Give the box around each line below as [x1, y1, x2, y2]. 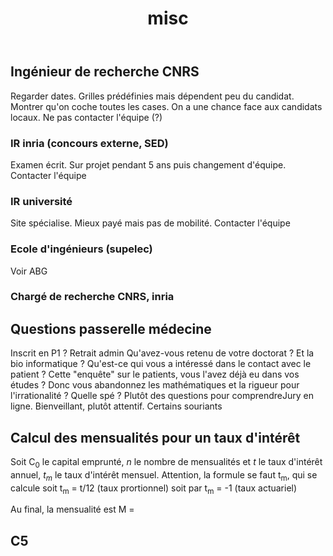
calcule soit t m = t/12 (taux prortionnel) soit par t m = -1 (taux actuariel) [10, 482, 298, 496]
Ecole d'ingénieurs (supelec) [10, 242, 153, 256]
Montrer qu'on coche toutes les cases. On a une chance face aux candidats [10, 100, 323, 112]
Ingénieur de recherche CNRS [10, 63, 200, 81]
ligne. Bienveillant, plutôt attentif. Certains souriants [10, 400, 223, 412]
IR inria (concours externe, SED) [10, 136, 169, 150]
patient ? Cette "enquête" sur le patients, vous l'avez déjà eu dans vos [10, 368, 300, 381]
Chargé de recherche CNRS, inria [10, 290, 175, 304]
